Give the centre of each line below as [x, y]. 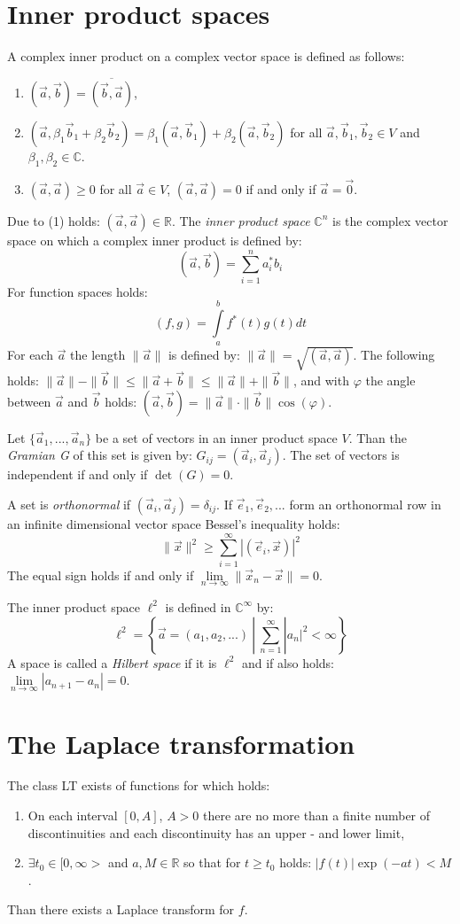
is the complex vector [390, 220]
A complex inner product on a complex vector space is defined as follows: [206, 56]
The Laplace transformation [181, 743]
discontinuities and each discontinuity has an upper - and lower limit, [216, 832]
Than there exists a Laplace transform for [121, 909]
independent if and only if [78, 474]
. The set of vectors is [341, 455]
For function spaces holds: [78, 291]
